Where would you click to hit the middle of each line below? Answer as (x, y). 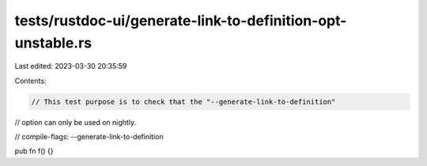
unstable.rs (53, 43)
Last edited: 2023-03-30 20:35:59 (71, 66)
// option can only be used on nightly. (76, 122)
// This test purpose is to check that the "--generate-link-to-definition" (183, 102)
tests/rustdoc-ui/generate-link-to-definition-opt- (181, 21)
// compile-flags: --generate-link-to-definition (89, 137)
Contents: (30, 81)
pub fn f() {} (34, 151)
